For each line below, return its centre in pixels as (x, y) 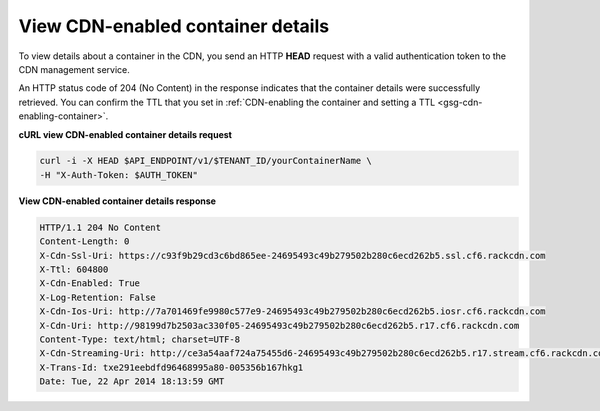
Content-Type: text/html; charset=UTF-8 (139, 339)
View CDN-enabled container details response (117, 201)
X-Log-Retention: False (98, 297)
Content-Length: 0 (84, 241)
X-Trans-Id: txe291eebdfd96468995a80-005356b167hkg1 (171, 367)
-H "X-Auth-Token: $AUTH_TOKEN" (119, 174)
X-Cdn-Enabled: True (89, 283)
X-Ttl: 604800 (74, 269)
